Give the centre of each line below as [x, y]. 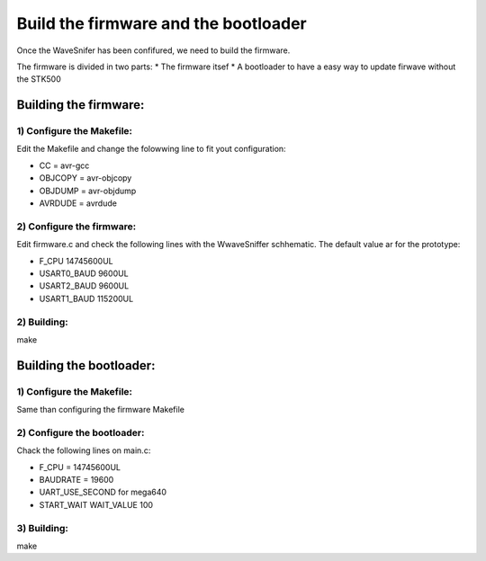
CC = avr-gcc [64, 165]
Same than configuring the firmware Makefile [100, 410]
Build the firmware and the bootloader [162, 23]
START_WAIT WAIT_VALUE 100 [96, 504]
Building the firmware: [81, 105]
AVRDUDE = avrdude [78, 203]
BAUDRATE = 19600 [76, 479]
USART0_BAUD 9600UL [84, 273]
